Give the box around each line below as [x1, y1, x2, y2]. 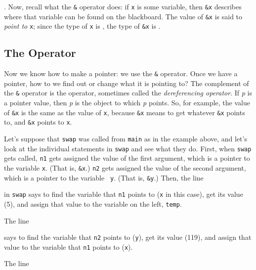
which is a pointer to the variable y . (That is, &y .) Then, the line [4, 172, 204, 182]
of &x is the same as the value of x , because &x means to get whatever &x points [4, 107, 245, 117]
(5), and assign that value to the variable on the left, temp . [4, 198, 182, 209]
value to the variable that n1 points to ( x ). [4, 241, 133, 252]
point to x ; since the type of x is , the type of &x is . [4, 21, 161, 31]
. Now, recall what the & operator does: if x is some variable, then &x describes [4, 1, 242, 11]
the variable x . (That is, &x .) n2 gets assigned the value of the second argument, [4, 162, 246, 173]
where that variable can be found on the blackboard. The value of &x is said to [4, 11, 243, 21]
